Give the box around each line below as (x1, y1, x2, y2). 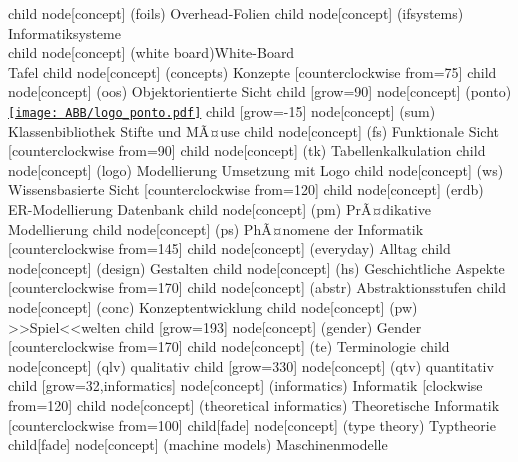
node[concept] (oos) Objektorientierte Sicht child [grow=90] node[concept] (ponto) (8, 81, 512, 102)
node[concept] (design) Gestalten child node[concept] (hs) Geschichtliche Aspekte (8, 257, 505, 278)
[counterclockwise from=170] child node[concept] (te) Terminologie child (8, 336, 450, 357)
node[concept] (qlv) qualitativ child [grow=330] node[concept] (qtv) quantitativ (8, 355, 494, 376)
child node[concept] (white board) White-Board (8, 42, 295, 63)
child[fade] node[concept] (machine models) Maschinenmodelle (8, 434, 388, 455)
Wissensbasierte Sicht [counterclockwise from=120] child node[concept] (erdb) (8, 179, 484, 200)
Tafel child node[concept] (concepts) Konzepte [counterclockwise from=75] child (8, 61, 497, 82)
